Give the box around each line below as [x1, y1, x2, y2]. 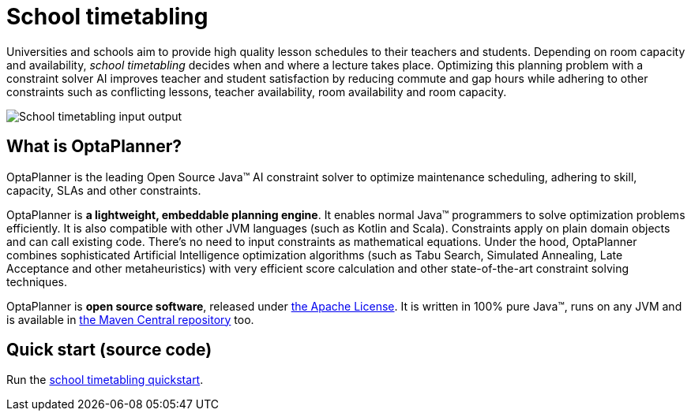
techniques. [6, 274, 67, 289]
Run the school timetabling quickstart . [6, 373, 204, 387]
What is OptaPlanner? [6, 136, 182, 157]
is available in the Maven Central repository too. [6, 312, 254, 326]
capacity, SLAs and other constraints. [6, 183, 201, 197]
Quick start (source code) [6, 340, 212, 360]
